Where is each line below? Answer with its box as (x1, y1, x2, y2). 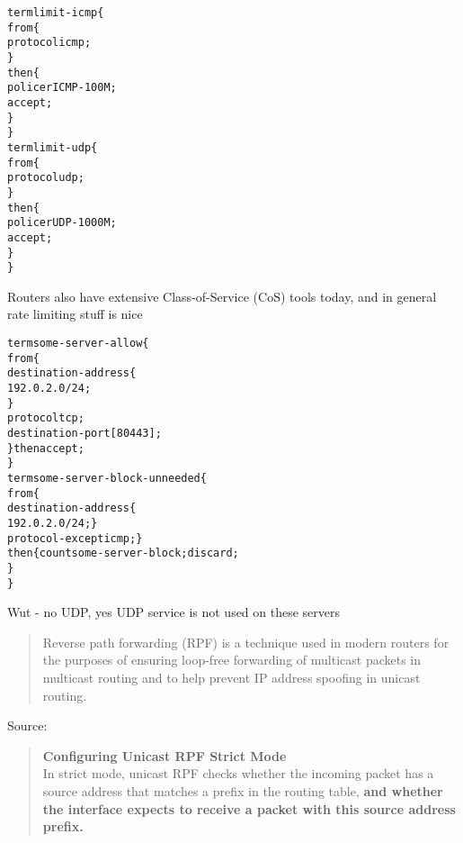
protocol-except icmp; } (7, 531, 143, 545)
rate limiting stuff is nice (7, 304, 143, 323)
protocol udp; (7, 171, 85, 185)
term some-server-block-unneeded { (7, 471, 207, 485)
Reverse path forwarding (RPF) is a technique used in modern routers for (42, 632, 450, 651)
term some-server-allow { (7, 337, 149, 349)
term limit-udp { (7, 140, 98, 154)
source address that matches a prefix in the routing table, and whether (42, 781, 443, 800)
